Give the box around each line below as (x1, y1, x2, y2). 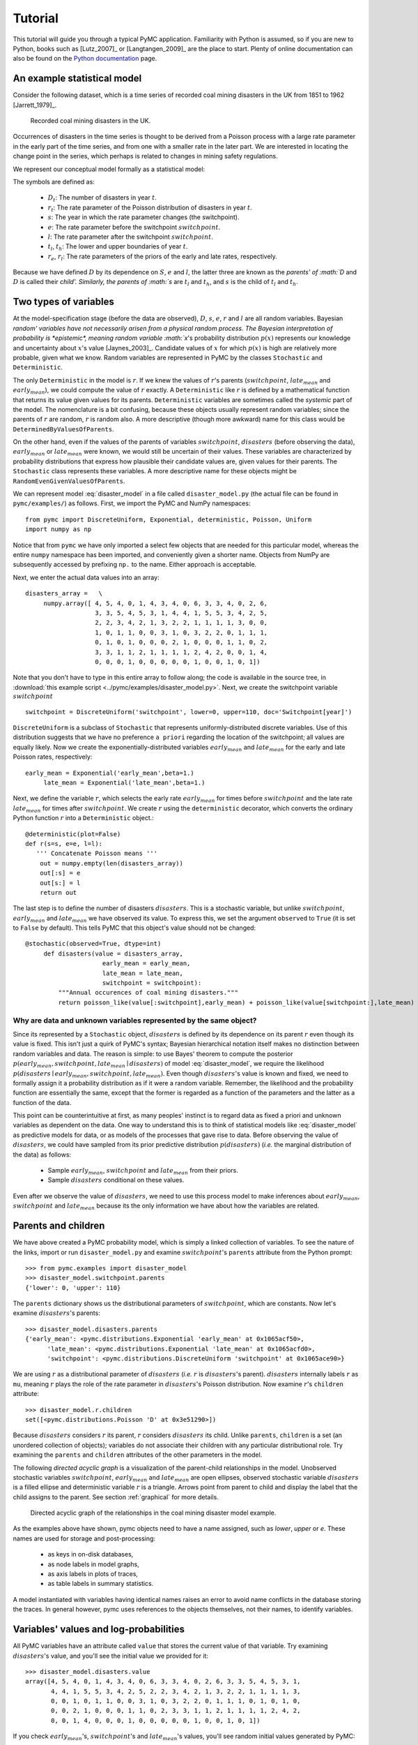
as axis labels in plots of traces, (47, 1570, 139, 1578)
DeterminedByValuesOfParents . (13, 424, 114, 433)
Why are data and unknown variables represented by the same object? (13, 1016, 257, 1025)
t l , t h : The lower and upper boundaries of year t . (47, 242, 188, 253)
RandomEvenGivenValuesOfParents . (13, 477, 125, 485)
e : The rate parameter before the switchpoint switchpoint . (47, 223, 221, 231)
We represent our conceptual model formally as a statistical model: (13, 165, 206, 173)
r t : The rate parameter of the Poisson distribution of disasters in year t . (47, 203, 252, 213)
